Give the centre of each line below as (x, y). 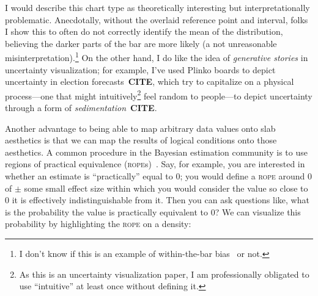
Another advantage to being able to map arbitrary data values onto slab (140, 128)
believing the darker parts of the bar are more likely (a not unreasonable (141, 43)
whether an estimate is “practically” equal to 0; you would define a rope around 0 (159, 176)
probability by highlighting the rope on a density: (98, 224)
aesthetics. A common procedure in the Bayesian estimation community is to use (156, 152)
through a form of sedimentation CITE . (81, 108)
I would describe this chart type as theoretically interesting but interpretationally (157, 7)
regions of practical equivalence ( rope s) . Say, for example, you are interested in (155, 164)
